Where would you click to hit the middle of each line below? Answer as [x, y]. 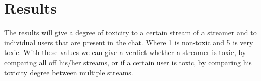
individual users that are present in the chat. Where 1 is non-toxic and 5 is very [129, 42]
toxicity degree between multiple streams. [69, 72]
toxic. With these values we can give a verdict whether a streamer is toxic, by [125, 52]
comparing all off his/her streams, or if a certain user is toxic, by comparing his [128, 62]
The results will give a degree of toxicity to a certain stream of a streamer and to [130, 32]
